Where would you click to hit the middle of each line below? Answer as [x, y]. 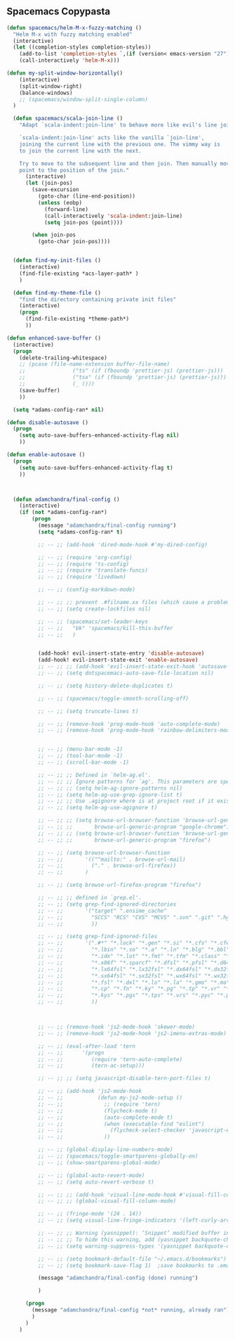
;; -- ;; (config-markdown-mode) [87, 590]
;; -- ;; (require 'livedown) [82, 577]
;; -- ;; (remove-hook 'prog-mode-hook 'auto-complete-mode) [129, 724]
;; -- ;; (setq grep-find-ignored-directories [107, 904]
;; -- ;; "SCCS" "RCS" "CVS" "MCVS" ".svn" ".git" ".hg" [135, 917]
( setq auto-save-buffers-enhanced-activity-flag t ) [96, 468]
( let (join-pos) [49, 183]
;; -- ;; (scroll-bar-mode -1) [83, 762]
